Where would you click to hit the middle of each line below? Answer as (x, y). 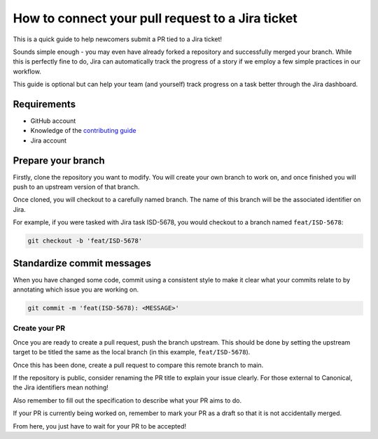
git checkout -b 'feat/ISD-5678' (85, 241)
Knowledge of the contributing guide (83, 131)
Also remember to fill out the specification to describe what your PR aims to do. (127, 400)
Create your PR (39, 329)
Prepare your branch (59, 160)
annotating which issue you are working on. (76, 289)
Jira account (48, 141)
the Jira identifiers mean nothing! (61, 387)
